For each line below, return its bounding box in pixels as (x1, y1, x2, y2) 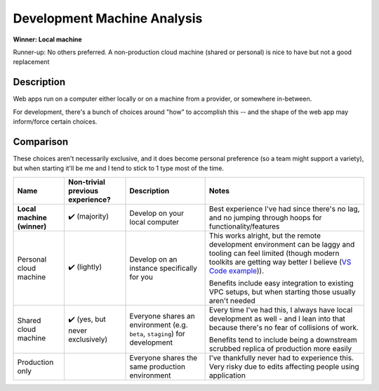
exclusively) (67, 335, 108, 345)
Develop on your (129, 208, 184, 218)
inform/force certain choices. (13, 117, 98, 126)
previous (67, 186, 98, 195)
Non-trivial (67, 177, 105, 186)
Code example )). (208, 266, 265, 276)
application (208, 370, 246, 380)
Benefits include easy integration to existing (208, 278, 354, 288)
